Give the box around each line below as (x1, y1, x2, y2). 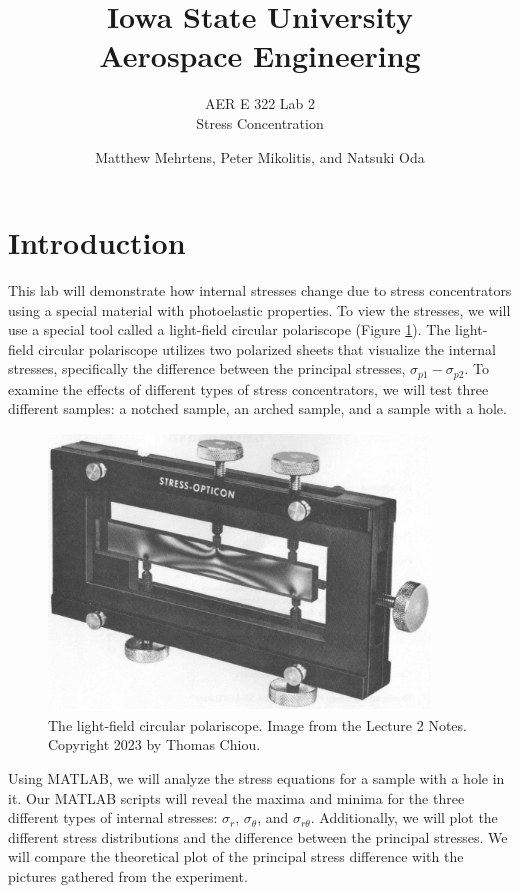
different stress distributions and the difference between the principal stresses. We (8, 826, 508, 847)
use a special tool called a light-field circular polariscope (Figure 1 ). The (8, 319, 451, 340)
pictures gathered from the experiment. (8, 866, 248, 887)
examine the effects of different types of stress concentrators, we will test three (8, 378, 489, 399)
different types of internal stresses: (8, 807, 218, 828)
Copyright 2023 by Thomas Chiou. (48, 734, 261, 755)
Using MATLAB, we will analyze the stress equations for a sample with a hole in (8, 768, 505, 789)
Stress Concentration (196, 112, 324, 133)
